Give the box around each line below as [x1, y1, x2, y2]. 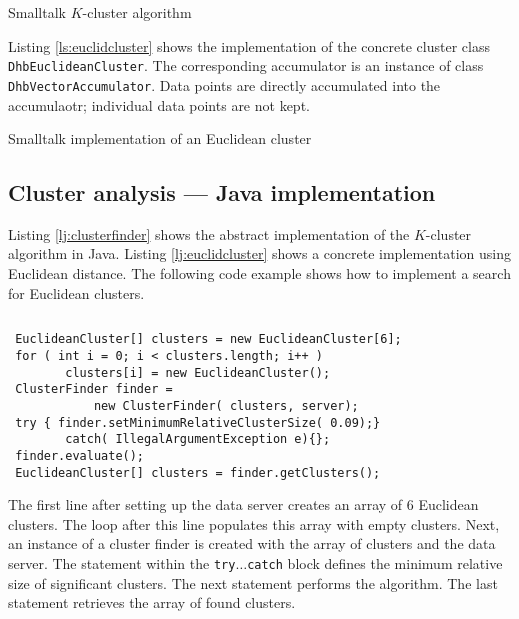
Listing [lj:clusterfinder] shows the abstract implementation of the [8, 223, 410, 244]
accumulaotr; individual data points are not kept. [8, 94, 310, 115]
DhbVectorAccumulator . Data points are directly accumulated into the [8, 74, 441, 95]
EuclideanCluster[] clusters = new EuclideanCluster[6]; [15, 332, 402, 347]
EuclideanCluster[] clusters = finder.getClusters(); [15, 465, 381, 480]
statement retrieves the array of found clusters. [8, 592, 296, 613]
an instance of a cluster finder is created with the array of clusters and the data [8, 533, 496, 554]
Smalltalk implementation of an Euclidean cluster [8, 128, 312, 149]
